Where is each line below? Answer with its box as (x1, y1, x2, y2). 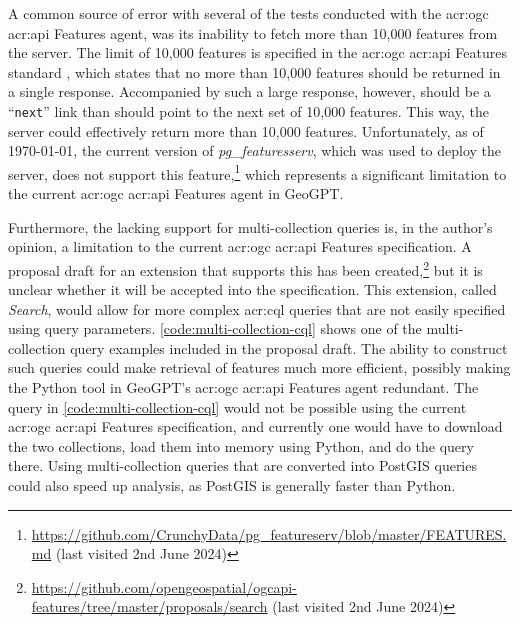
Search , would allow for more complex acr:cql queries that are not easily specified (8, 298, 506, 319)
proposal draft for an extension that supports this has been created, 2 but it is (8, 256, 483, 280)
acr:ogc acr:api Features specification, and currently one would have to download (8, 416, 503, 437)
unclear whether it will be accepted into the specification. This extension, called (8, 279, 497, 300)
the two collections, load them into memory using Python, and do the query (8, 435, 474, 456)
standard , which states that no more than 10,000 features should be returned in (8, 61, 501, 82)
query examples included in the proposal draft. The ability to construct (70, 337, 508, 358)
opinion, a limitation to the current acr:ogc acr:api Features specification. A (8, 236, 472, 257)
